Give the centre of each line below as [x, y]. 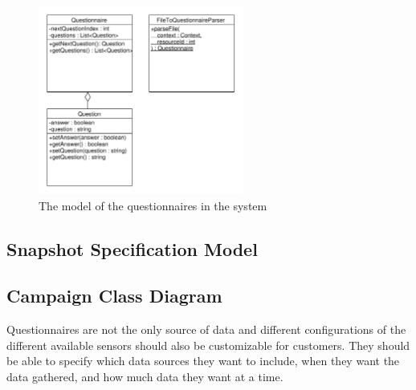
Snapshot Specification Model [132, 248]
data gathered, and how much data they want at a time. [145, 376]
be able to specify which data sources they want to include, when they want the [203, 361]
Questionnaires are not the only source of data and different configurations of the [206, 329]
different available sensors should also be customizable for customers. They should [208, 345]
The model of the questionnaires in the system [153, 205]
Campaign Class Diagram [114, 296]
